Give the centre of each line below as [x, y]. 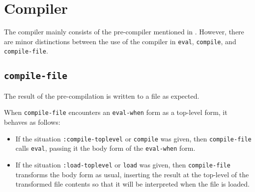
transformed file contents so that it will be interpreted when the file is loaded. [132, 184]
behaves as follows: [32, 122]
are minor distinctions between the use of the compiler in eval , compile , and [120, 41]
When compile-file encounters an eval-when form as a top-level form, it [116, 112]
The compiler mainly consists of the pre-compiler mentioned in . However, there [124, 32]
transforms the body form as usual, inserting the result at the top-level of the [132, 174]
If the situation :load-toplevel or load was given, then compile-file [123, 164]
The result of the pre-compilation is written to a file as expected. [102, 96]
